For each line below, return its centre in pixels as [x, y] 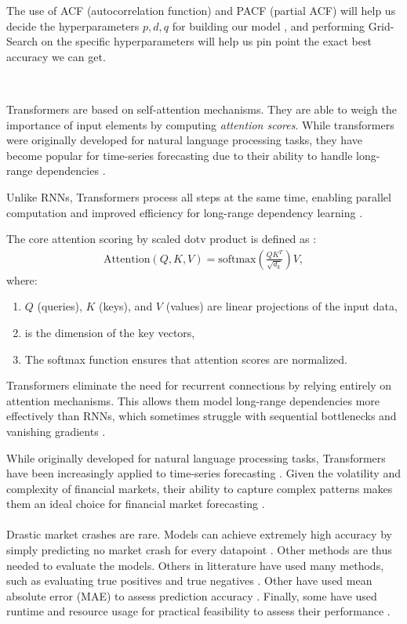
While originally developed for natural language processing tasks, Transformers [196, 457]
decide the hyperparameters [73, 25]
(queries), [60, 306]
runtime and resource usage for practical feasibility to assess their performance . [198, 611]
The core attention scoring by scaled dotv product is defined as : [162, 239]
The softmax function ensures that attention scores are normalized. [186, 359]
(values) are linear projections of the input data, [282, 306]
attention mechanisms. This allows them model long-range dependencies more [193, 400]
